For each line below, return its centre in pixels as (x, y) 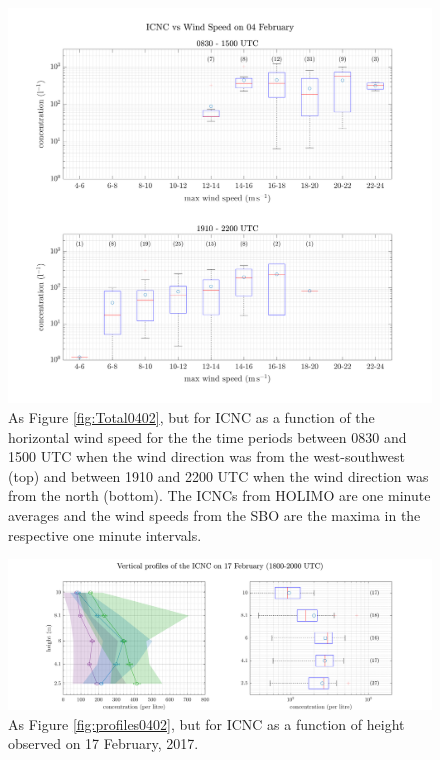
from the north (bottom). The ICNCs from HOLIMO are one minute (219, 495)
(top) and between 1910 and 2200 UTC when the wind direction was (218, 475)
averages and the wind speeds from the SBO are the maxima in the (214, 514)
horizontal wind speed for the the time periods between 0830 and (207, 436)
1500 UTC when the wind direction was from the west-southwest (206, 456)
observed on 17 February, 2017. (103, 743)
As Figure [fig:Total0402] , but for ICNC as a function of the (191, 417)
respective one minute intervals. (105, 534)
